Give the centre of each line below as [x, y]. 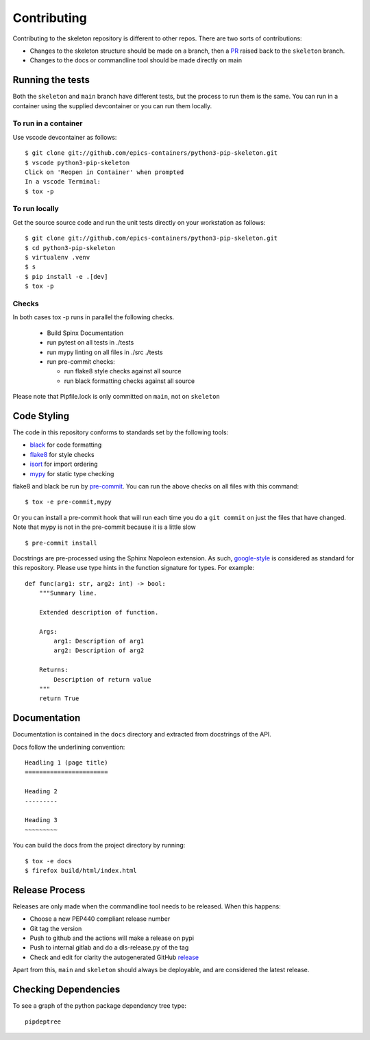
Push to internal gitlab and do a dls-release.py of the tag [109, 948]
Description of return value [103, 679]
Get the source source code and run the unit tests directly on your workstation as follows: [139, 222]
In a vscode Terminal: [63, 182]
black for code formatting [66, 445]
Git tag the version [56, 928]
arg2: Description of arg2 [99, 651]
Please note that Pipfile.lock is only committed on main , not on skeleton [116, 397]
